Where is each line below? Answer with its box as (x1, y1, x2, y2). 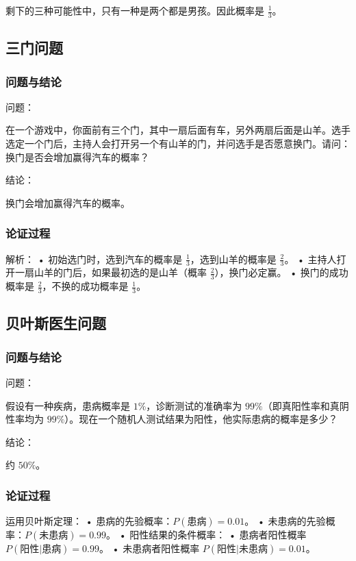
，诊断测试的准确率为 (146, 398, 242, 412)
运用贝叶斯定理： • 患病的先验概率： (5, 514, 173, 528)
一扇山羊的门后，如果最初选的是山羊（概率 (14, 265, 207, 279)
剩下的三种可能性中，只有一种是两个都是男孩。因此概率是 (5, 3, 264, 17)
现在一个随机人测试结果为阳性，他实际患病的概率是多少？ (79, 412, 338, 426)
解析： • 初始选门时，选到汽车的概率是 (5, 251, 183, 266)
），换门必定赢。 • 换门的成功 (214, 265, 348, 279)
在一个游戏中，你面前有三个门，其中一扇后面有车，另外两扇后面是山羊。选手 (5, 123, 351, 137)
